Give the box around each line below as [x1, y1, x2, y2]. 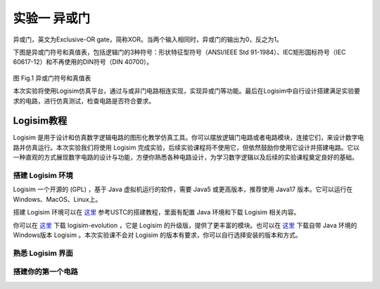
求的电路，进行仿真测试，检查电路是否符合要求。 [13, 96, 155, 105]
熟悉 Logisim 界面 [13, 248, 73, 258]
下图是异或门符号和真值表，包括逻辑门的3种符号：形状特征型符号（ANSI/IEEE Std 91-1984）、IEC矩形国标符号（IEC [13, 48, 346, 56]
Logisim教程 [13, 115, 68, 127]
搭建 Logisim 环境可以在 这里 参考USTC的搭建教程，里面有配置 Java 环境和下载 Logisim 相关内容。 [13, 208, 300, 217]
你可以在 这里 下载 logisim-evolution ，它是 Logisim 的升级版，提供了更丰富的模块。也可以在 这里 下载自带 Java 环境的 [13, 221, 357, 229]
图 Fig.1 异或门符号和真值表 [13, 74, 91, 82]
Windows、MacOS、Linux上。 [13, 195, 102, 203]
